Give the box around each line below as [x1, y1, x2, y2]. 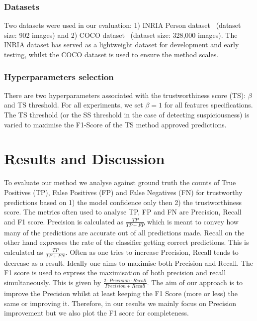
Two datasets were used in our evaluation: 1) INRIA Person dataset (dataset [4, 20, 241, 30]
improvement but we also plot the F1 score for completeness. [4, 308, 189, 318]
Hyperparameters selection [4, 70, 114, 83]
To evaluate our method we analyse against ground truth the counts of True [4, 177, 236, 188]
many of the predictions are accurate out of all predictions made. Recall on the [4, 227, 245, 237]
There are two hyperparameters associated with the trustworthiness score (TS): [4, 90, 246, 100]
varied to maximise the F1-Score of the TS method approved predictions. [4, 119, 227, 129]
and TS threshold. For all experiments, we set [4, 100, 143, 110]
